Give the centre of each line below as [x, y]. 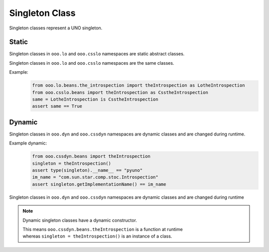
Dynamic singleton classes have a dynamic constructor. [80, 220]
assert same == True [57, 106]
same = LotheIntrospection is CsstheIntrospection [95, 99]
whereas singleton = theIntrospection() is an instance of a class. [97, 236]
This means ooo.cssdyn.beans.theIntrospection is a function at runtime [103, 229]
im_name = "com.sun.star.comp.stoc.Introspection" [95, 177]
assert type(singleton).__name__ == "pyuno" [87, 170]
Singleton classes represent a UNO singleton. [56, 28]
